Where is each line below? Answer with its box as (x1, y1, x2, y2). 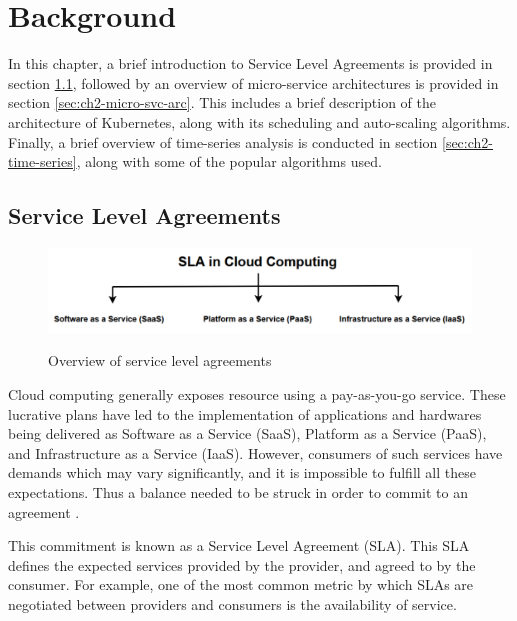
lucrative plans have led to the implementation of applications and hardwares (8, 403, 482, 424)
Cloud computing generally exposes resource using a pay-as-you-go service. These (8, 383, 506, 404)
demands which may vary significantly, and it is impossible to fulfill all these (8, 462, 476, 483)
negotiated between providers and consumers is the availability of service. (8, 593, 457, 614)
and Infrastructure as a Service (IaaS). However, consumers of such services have (8, 442, 503, 463)
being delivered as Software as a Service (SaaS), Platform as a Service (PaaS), (8, 423, 487, 444)
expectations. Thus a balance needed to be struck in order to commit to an (8, 481, 468, 502)
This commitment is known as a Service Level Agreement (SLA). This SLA (8, 535, 470, 556)
